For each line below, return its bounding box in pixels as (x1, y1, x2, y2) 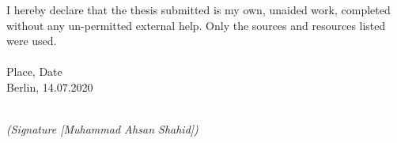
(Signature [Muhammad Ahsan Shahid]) (6, 121, 198, 137)
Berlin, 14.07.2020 (6, 78, 93, 95)
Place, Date (6, 63, 62, 80)
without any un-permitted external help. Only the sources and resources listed (6, 17, 386, 33)
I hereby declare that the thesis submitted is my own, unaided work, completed (6, 2, 391, 17)
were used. (6, 32, 57, 49)
